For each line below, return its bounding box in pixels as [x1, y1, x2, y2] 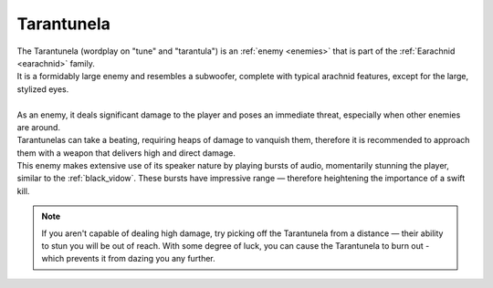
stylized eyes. [16, 83, 69, 95]
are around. [16, 121, 61, 132]
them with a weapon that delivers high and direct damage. [16, 147, 236, 159]
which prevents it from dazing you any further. [41, 253, 216, 264]
